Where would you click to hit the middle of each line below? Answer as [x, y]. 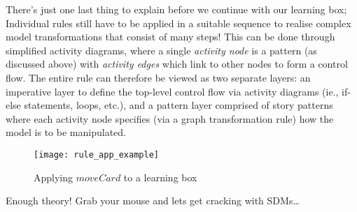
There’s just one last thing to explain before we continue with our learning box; [176, 9]
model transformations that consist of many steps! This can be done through [170, 37]
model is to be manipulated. [66, 132]
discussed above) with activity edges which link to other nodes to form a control [177, 64]
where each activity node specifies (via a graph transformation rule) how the [170, 118]
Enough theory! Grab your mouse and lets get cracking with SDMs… [153, 200]
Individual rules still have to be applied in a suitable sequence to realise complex [178, 23]
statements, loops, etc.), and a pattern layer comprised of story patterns [178, 105]
